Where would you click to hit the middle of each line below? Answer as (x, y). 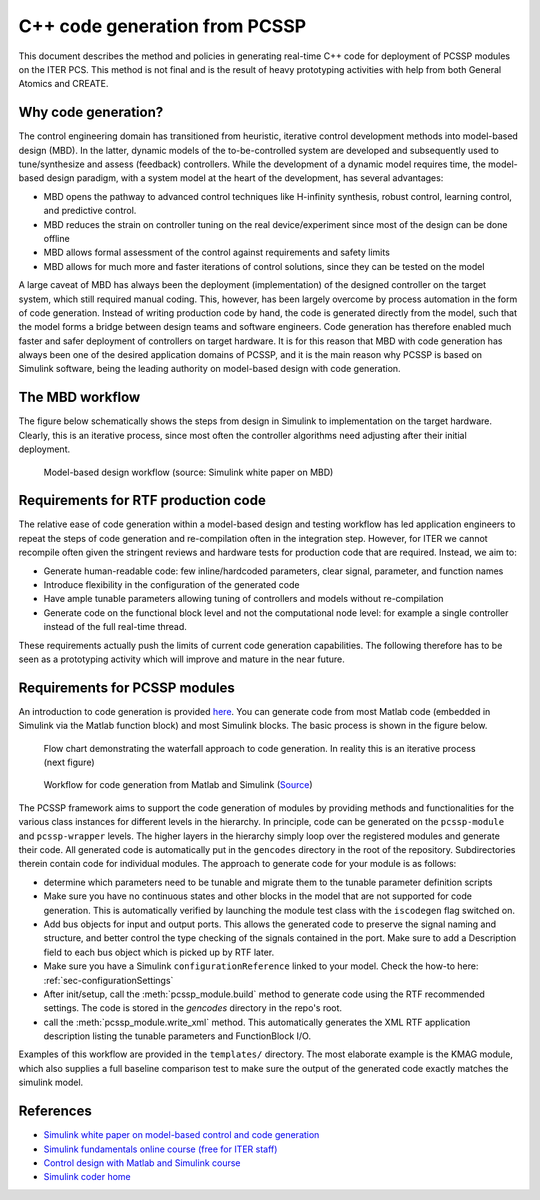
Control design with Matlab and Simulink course (142, 1162)
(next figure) (69, 762)
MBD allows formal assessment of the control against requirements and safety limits (216, 252)
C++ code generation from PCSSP (162, 26)
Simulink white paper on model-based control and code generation (181, 1135)
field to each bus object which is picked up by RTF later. (159, 952)
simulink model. (51, 1082)
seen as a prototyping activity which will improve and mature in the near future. (181, 659)
